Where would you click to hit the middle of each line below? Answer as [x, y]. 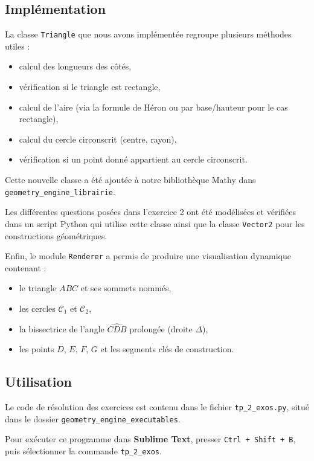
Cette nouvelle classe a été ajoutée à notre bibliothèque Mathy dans [130, 180]
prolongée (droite [161, 328]
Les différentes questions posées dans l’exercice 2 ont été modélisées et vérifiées [151, 212]
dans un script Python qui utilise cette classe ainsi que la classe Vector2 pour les [155, 223]
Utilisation [38, 382]
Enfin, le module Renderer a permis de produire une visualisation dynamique [148, 256]
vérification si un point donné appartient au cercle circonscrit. [133, 159]
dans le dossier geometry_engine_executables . [93, 418]
